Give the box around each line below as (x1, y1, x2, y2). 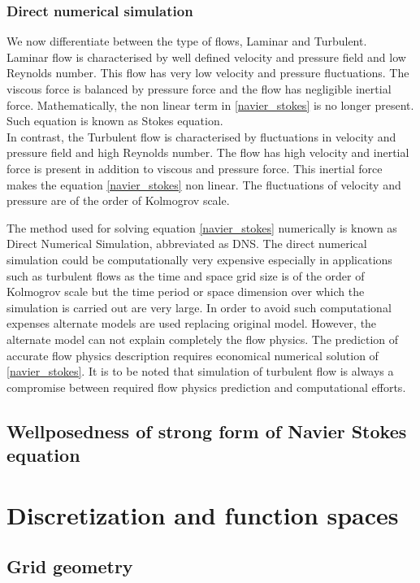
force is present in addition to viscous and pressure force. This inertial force (6, 159, 383, 176)
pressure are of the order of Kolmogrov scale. (6, 192, 230, 209)
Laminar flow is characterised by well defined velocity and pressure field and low (6, 48, 406, 65)
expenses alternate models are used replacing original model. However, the (6, 315, 377, 332)
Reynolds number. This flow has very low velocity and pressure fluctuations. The (6, 64, 409, 81)
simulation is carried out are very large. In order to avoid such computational (6, 298, 392, 315)
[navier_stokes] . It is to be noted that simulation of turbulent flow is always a (6, 363, 394, 380)
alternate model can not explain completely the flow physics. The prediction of (6, 330, 399, 347)
